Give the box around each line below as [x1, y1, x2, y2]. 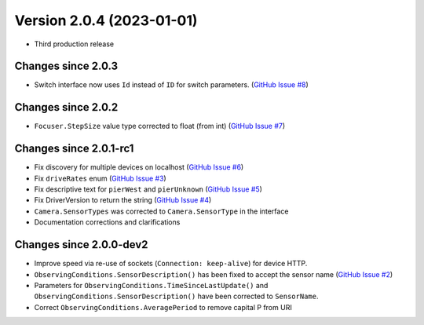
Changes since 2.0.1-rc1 [14, 142, 134, 155]
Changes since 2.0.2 [14, 100, 119, 114]
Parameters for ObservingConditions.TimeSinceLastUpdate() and [34, 280, 269, 290]
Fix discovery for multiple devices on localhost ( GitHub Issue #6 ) [34, 162, 244, 172]
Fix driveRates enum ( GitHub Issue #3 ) [34, 173, 166, 183]
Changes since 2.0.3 [14, 60, 119, 73]
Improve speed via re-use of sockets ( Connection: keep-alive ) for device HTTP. [34, 259, 308, 268]
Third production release [34, 39, 114, 49]
